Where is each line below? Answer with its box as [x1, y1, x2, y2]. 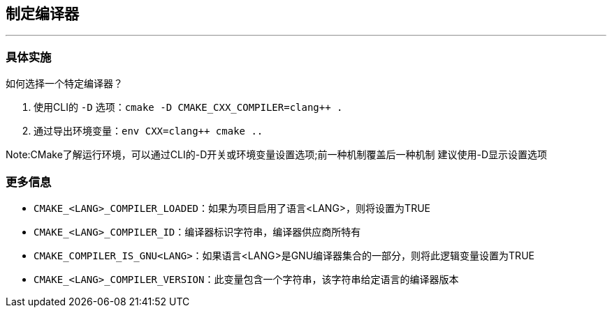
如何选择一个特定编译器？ [6, 77, 123, 90]
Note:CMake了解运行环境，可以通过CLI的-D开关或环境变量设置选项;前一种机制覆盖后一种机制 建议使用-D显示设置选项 [6, 148, 547, 161]
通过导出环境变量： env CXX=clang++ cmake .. [34, 125, 263, 137]
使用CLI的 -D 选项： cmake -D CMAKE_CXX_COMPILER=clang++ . [34, 101, 343, 114]
